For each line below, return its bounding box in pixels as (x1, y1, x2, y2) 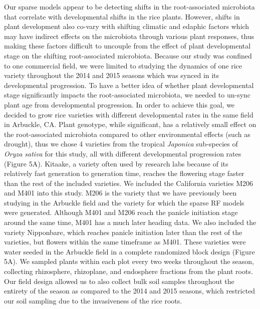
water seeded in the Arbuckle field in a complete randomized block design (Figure (4, 246, 255, 256)
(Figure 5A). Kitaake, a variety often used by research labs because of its (4, 158, 228, 168)
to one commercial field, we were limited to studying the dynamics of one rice (4, 60, 242, 70)
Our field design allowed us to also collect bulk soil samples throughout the (4, 275, 234, 286)
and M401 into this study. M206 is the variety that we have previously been (4, 187, 237, 198)
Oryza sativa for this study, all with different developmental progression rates (4, 148, 241, 158)
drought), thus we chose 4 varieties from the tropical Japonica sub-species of (4, 138, 238, 149)
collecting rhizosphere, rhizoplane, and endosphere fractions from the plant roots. (4, 266, 253, 276)
